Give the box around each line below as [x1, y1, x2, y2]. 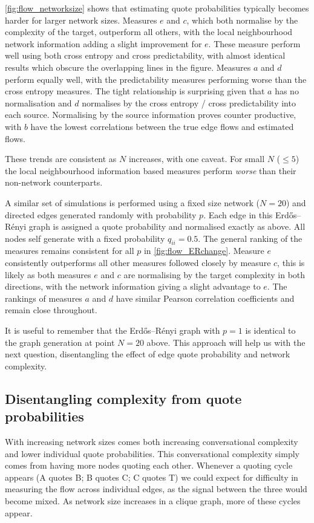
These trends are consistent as [5, 152, 117, 165]
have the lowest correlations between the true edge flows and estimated [30, 120, 294, 132]
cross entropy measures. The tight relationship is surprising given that [5, 85, 265, 97]
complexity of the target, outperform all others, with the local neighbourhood [5, 25, 293, 38]
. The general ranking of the [198, 232, 303, 244]
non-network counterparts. [5, 176, 103, 189]
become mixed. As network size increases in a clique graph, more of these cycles [5, 494, 301, 507]
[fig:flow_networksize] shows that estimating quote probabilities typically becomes [5, 2, 309, 14]
